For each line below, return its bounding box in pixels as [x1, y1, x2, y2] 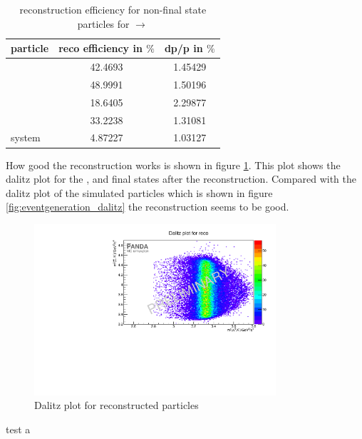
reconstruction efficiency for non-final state [19, 2, 207, 16]
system [11, 130, 41, 145]
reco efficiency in [58, 41, 143, 56]
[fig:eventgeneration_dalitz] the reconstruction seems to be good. [6, 199, 289, 214]
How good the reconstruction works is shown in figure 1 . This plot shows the [6, 157, 341, 172]
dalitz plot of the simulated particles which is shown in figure [6, 185, 273, 200]
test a [6, 421, 31, 436]
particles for [77, 16, 130, 31]
